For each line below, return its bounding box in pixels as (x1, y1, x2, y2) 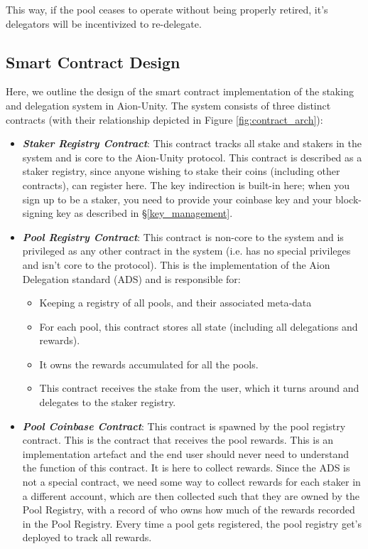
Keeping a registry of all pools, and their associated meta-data (39, 295, 312, 310)
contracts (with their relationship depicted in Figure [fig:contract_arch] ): (6, 112, 323, 127)
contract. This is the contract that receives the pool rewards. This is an (22, 432, 334, 447)
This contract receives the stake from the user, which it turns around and (39, 380, 359, 395)
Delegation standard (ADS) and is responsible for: (22, 271, 241, 286)
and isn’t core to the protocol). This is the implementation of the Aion (22, 257, 330, 272)
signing (22, 206, 53, 220)
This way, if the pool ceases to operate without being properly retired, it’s (6, 2, 328, 16)
